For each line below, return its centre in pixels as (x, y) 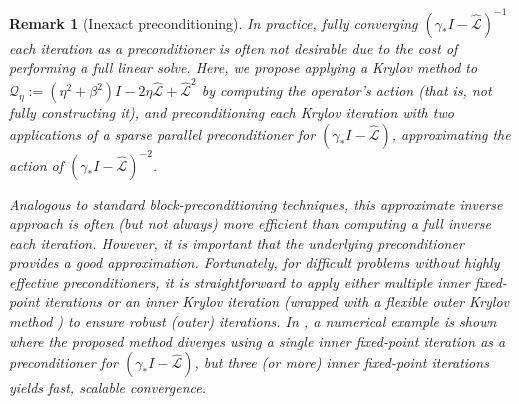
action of (36, 164)
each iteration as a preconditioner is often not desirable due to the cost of (233, 47)
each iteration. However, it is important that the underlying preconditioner (236, 242)
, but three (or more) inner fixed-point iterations (341, 362)
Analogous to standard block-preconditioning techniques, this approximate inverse (256, 203)
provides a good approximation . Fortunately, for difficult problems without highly (254, 262)
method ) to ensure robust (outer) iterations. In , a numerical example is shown (253, 321)
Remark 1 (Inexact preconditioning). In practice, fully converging (213, 22)
